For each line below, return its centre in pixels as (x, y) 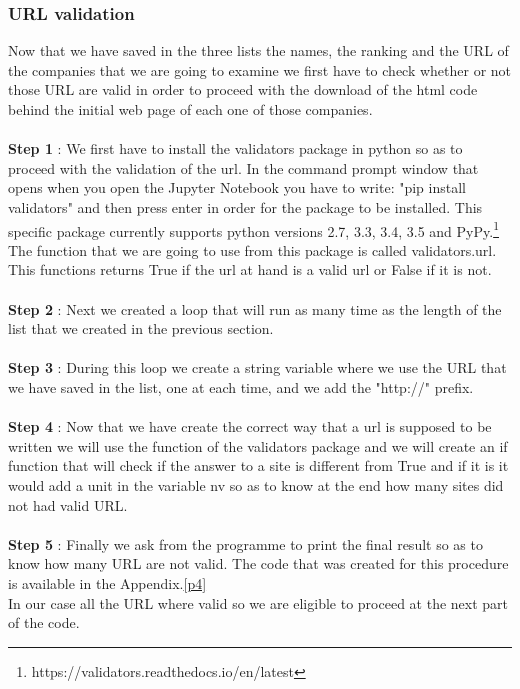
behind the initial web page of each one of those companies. (190, 109)
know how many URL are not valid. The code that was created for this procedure (258, 563)
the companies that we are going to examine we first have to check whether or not (260, 69)
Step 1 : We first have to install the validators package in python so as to (235, 148)
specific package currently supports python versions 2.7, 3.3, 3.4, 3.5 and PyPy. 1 (253, 229)
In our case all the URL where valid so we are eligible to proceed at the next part (258, 602)
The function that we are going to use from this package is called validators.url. (252, 249)
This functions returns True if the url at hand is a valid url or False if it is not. (250, 269)
